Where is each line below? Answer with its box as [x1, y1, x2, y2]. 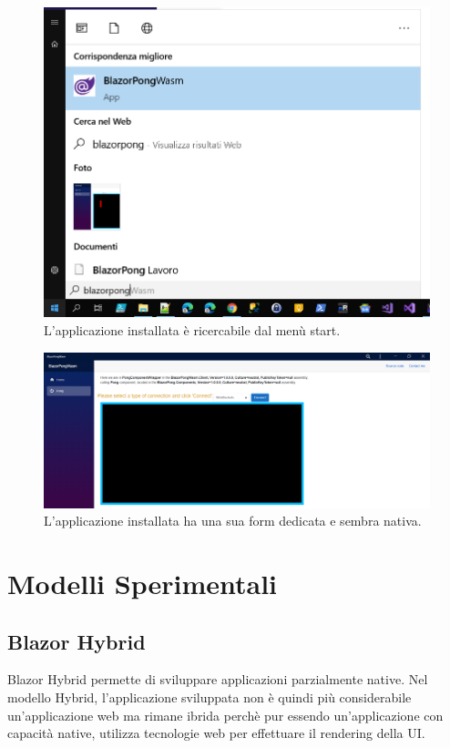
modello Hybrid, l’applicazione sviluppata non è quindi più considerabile [7, 688, 412, 707]
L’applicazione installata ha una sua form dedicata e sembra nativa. [44, 511, 422, 530]
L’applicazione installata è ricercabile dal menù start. [44, 321, 341, 340]
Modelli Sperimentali [7, 565, 277, 602]
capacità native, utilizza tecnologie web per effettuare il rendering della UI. [7, 723, 425, 743]
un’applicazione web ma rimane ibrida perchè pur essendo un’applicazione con [7, 705, 444, 724]
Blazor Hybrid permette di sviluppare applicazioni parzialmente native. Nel [7, 670, 428, 689]
